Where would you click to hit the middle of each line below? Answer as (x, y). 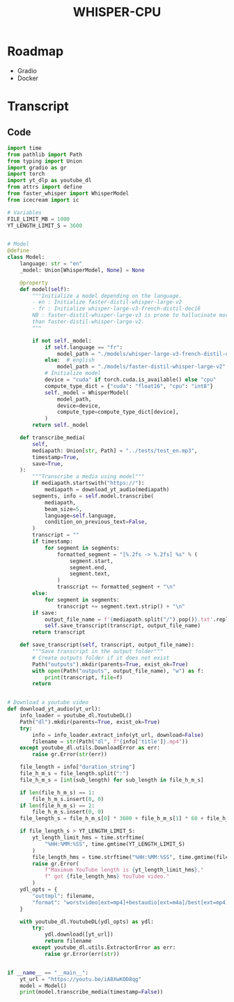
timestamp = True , (56, 457)
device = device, (79, 405)
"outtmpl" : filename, (64, 896)
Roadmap (36, 51)
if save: (45, 613)
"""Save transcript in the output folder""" (98, 652)
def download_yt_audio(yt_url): (54, 709)
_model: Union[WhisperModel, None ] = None (82, 270)
